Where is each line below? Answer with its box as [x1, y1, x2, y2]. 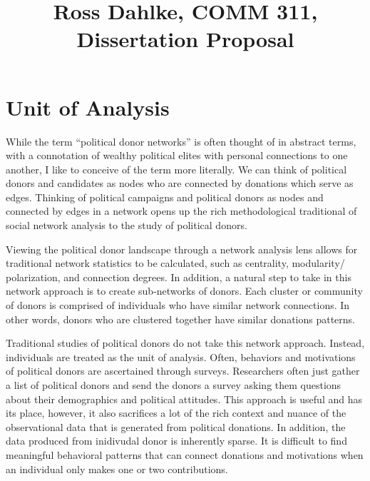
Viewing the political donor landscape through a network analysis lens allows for [6, 241, 358, 256]
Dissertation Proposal [76, 24, 294, 54]
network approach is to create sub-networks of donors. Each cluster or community [6, 283, 363, 298]
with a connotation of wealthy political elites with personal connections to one [6, 148, 348, 163]
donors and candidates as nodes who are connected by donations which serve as [6, 176, 354, 191]
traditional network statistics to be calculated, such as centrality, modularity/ [6, 255, 345, 270]
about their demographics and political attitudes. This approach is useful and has [6, 391, 362, 406]
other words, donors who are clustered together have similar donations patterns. [6, 311, 355, 326]
